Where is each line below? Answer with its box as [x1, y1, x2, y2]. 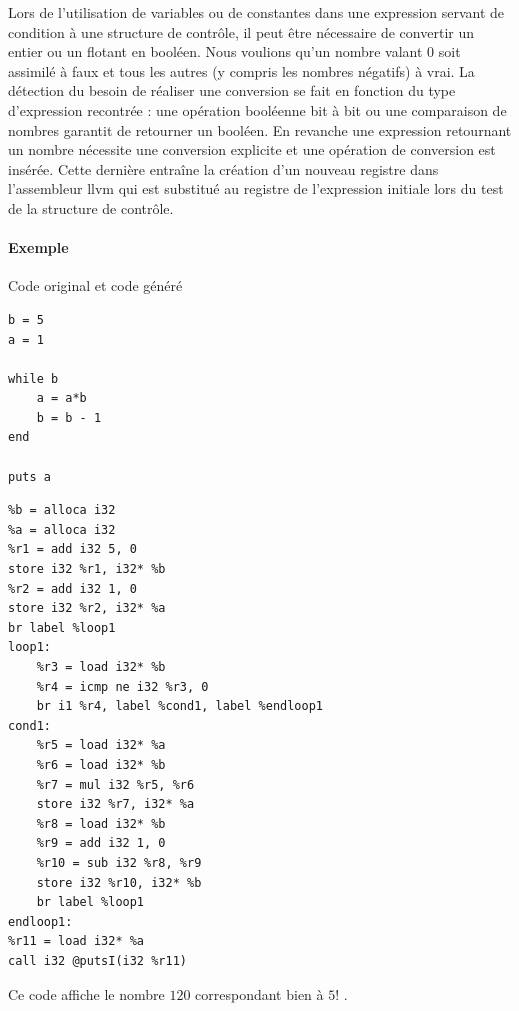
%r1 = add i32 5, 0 [8, 542, 137, 557]
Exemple [8, 237, 69, 258]
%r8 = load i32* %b [36, 816, 166, 831]
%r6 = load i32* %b [36, 757, 166, 772]
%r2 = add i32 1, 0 [8, 581, 137, 596]
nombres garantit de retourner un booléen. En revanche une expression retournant [8, 119, 512, 140]
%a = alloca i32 [8, 522, 116, 537]
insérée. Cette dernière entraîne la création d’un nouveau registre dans [8, 158, 439, 179]
